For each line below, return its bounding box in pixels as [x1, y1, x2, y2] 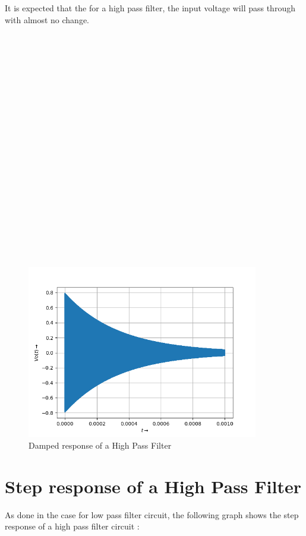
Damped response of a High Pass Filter [29, 439, 172, 451]
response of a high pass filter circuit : [5, 520, 140, 532]
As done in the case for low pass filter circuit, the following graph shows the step [5, 508, 299, 521]
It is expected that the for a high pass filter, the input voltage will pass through [5, 2, 295, 14]
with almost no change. [5, 13, 90, 26]
